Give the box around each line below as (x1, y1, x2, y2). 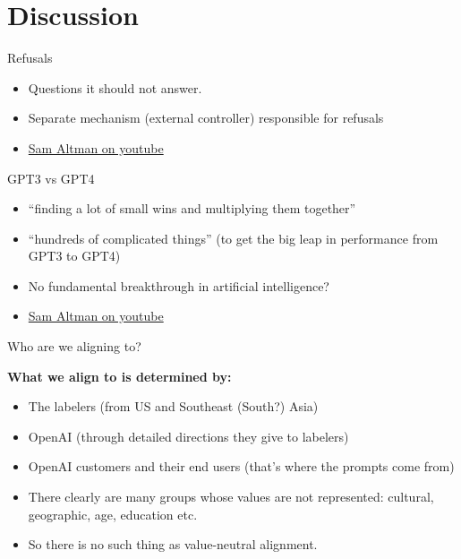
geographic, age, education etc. (28, 504, 198, 523)
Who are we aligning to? (7, 337, 141, 356)
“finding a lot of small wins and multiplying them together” (28, 199, 356, 218)
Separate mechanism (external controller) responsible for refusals (28, 108, 384, 127)
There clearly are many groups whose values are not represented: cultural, (28, 487, 434, 506)
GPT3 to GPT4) (28, 246, 121, 265)
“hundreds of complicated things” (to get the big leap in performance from (28, 228, 439, 247)
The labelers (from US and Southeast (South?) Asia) (28, 397, 319, 416)
